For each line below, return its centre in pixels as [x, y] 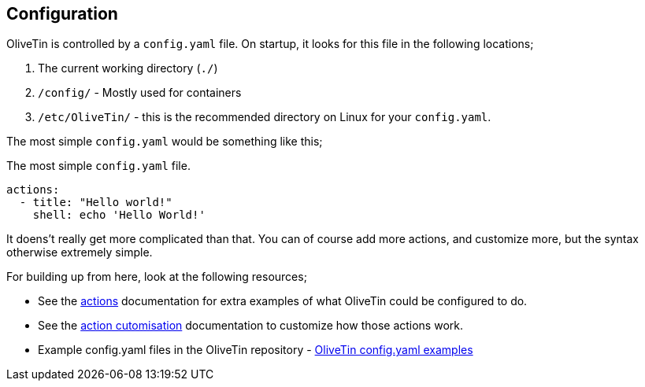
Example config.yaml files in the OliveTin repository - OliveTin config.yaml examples [256, 350]
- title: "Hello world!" [96, 203]
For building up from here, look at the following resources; [157, 277]
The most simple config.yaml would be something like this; [165, 142]
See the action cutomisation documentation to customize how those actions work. [251, 326]
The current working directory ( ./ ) [128, 68]
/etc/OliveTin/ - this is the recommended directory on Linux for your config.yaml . [265, 117]
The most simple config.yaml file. [98, 166]
